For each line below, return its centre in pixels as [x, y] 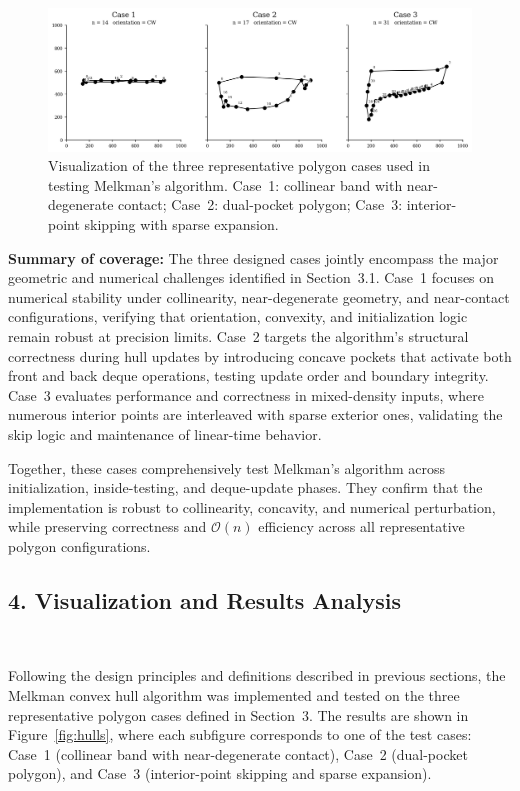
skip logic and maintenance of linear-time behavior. [165, 433]
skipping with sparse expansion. [181, 224]
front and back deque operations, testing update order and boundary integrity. [248, 375]
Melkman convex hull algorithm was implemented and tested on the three [234, 694]
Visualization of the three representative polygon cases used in [239, 165]
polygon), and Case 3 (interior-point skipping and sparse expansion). [220, 773]
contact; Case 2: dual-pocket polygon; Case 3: [260, 204]
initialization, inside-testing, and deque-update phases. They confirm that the [245, 487]
